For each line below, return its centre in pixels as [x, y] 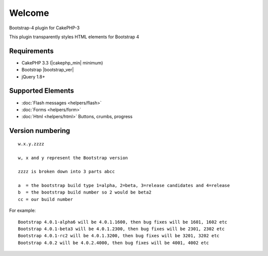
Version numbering [40, 131]
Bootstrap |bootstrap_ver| [48, 70]
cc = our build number [46, 199]
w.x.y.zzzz [31, 144]
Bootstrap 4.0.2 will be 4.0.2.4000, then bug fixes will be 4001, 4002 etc [114, 243]
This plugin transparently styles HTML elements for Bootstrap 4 [74, 37]
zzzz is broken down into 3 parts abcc [67, 172]
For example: [23, 210]
